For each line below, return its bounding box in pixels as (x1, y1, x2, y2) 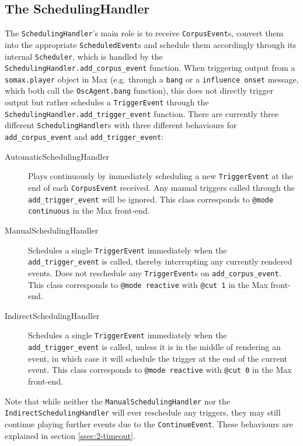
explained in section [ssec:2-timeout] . (5, 429, 135, 441)
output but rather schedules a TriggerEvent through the (5, 96, 209, 108)
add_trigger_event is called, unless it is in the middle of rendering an (28, 341, 281, 353)
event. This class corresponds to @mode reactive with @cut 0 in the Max (28, 363, 292, 376)
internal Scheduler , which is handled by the (5, 50, 163, 62)
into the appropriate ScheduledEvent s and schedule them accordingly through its (5, 38, 297, 50)
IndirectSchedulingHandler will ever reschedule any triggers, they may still (5, 406, 281, 418)
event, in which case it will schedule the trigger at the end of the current (28, 352, 287, 364)
